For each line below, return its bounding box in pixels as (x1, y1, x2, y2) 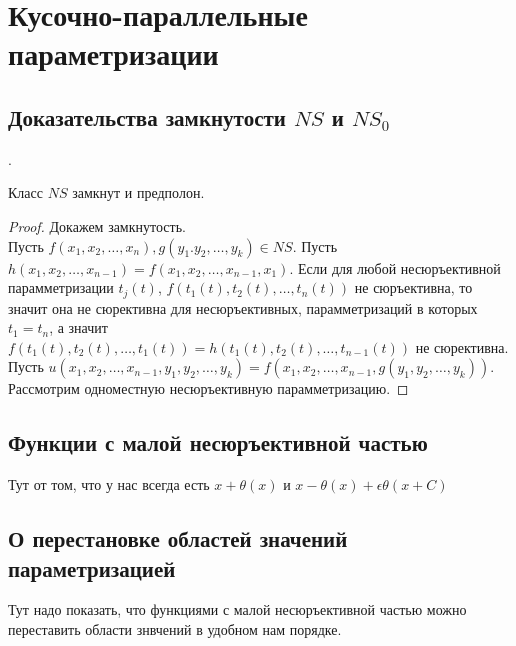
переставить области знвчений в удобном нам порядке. (8, 618, 342, 639)
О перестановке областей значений (8, 523, 348, 554)
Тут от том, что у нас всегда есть (8, 474, 210, 495)
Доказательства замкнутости (8, 101, 286, 132)
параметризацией (8, 552, 176, 583)
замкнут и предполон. (72, 182, 205, 203)
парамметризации (8, 277, 114, 298)
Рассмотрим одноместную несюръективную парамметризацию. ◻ (8, 378, 409, 399)
